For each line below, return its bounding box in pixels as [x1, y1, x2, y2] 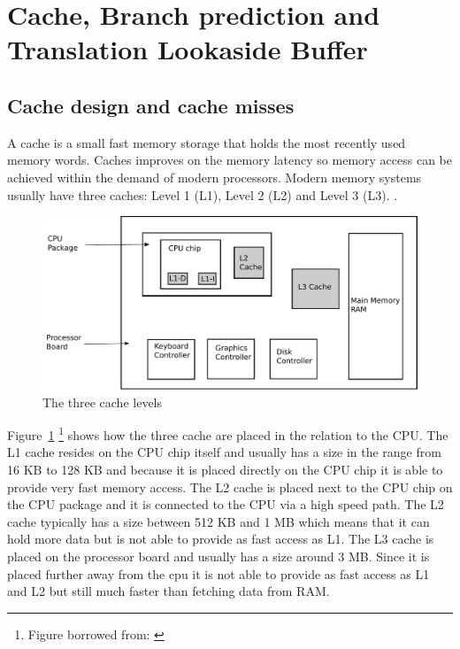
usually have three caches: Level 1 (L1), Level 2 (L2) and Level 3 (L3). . [7, 185, 398, 204]
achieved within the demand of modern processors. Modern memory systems [7, 167, 422, 186]
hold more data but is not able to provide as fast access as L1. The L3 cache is [7, 529, 434, 548]
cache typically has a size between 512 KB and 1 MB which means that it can [7, 512, 430, 530]
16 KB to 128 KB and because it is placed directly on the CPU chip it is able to [7, 460, 443, 479]
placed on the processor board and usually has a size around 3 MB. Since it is [7, 546, 430, 565]
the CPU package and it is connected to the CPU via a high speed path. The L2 [7, 495, 444, 514]
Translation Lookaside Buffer [7, 31, 368, 67]
